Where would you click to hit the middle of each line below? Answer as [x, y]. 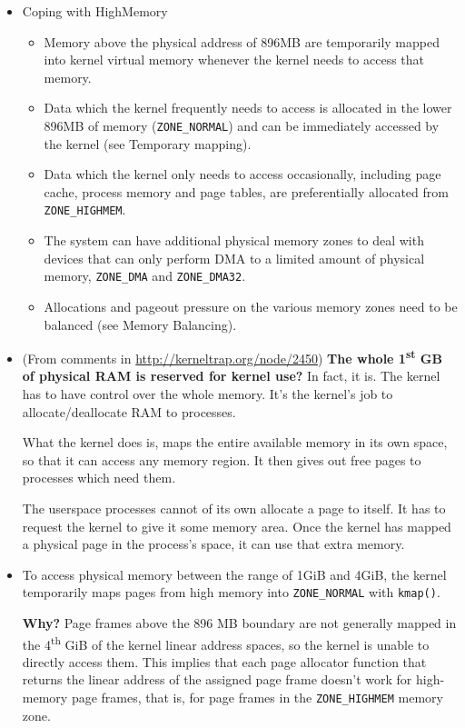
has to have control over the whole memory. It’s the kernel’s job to [208, 393]
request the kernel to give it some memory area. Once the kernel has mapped [237, 526]
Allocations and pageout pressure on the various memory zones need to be [251, 306]
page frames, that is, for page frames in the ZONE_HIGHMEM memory [257, 697]
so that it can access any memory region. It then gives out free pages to [222, 459]
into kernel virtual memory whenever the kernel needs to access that [234, 60]
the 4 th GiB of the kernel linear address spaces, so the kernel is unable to [226, 643]
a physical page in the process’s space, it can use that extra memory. [213, 544]
